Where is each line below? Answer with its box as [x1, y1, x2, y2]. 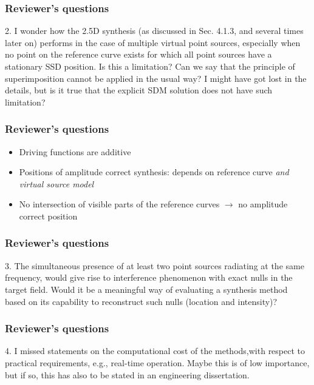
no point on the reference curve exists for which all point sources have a [5, 48, 272, 61]
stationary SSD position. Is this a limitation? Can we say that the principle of [5, 60, 295, 72]
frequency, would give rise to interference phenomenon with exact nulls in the [5, 271, 293, 284]
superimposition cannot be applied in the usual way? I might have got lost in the [5, 72, 307, 84]
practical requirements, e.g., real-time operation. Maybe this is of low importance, [5, 356, 310, 369]
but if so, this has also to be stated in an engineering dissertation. [5, 368, 250, 381]
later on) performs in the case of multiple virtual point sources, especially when [5, 36, 301, 49]
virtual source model [19, 177, 94, 190]
